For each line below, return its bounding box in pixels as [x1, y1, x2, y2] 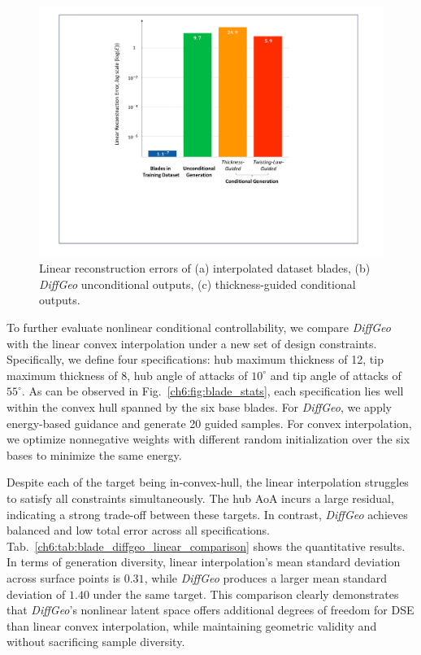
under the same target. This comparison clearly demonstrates [93, 585, 399, 602]
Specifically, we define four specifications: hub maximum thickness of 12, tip [7, 351, 384, 368]
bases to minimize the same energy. [7, 446, 182, 463]
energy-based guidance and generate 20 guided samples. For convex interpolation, [7, 414, 412, 431]
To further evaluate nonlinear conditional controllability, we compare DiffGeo [7, 319, 391, 336]
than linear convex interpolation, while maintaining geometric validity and [7, 617, 377, 634]
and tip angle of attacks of [270, 366, 401, 383]
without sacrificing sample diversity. [7, 633, 185, 650]
